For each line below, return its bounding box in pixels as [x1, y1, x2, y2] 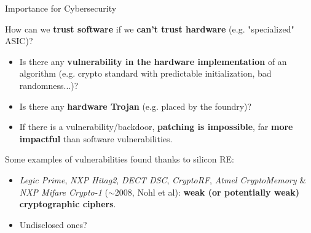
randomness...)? [19, 78, 79, 91]
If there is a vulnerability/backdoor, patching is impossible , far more [19, 120, 293, 133]
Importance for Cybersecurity [5, 2, 117, 14]
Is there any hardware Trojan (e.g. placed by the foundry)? [19, 99, 252, 112]
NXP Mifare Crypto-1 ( [19, 185, 109, 198]
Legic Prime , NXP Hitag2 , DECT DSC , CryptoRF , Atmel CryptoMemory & [19, 173, 307, 186]
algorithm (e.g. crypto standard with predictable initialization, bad [19, 67, 272, 80]
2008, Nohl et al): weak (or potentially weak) [114, 185, 300, 198]
